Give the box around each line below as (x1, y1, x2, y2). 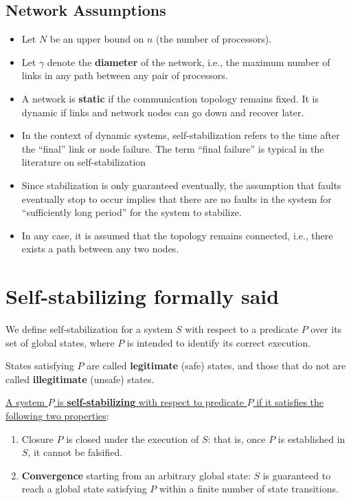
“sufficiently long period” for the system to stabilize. (21, 205, 242, 219)
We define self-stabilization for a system (5, 322, 173, 336)
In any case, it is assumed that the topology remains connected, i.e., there (21, 228, 333, 242)
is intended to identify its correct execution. (126, 335, 311, 349)
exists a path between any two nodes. (21, 241, 179, 256)
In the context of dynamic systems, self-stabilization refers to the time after (21, 128, 340, 142)
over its (310, 322, 342, 336)
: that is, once (207, 431, 266, 446)
